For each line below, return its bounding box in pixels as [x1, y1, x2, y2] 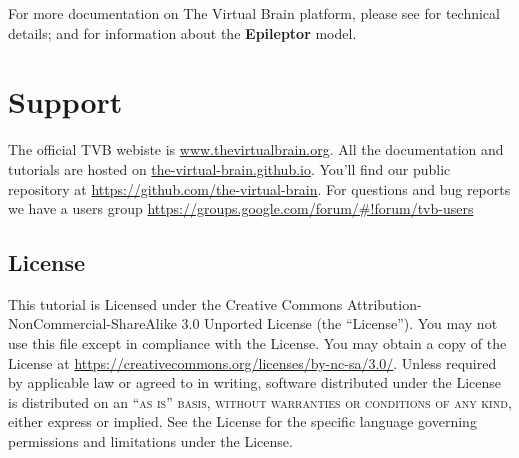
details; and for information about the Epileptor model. [8, 22, 357, 43]
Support [8, 81, 123, 122]
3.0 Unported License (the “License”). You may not [181, 313, 498, 334]
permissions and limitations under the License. [8, 431, 293, 452]
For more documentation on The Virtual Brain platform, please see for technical [8, 3, 500, 23]
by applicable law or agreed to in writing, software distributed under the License [8, 372, 502, 393]
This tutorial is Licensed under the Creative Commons [8, 293, 343, 314]
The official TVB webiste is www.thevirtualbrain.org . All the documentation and [8, 139, 504, 160]
